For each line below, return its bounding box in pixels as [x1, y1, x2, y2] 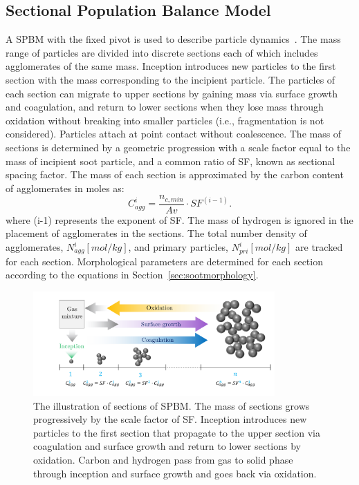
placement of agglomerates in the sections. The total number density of [6, 226, 307, 240]
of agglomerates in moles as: [6, 180, 125, 195]
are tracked [295, 240, 343, 254]
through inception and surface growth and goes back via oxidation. [33, 466, 317, 480]
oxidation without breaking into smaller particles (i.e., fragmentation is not [6, 113, 324, 127]
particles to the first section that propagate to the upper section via [33, 425, 321, 439]
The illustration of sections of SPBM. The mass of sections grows [33, 398, 310, 412]
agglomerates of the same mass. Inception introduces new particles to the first [6, 59, 336, 73]
